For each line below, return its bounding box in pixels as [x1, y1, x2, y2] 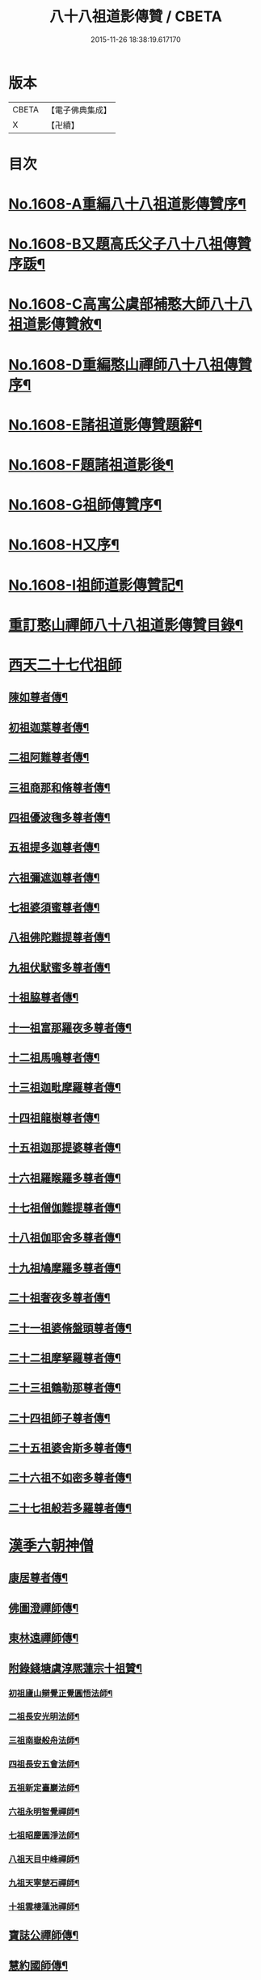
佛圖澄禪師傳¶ [8, 1601, 79, 1614]
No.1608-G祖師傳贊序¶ [8, 496, 162, 514]
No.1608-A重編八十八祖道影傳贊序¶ [8, 195, 246, 214]
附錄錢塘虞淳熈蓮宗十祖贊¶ [8, 1661, 143, 1675]
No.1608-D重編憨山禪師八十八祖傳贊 [8, 355, 253, 374]
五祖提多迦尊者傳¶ [8, 840, 100, 854]
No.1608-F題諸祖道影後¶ [8, 456, 174, 474]
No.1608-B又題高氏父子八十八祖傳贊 [8, 235, 252, 253]
